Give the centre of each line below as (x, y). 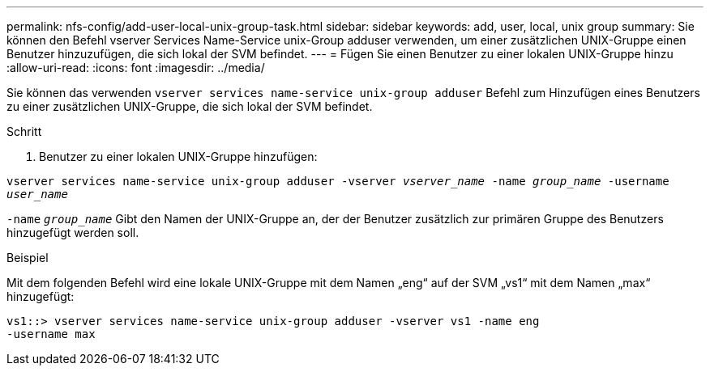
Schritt (24, 131)
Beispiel (28, 258)
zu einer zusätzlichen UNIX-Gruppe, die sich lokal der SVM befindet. (190, 106)
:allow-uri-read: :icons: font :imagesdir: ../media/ (136, 68)
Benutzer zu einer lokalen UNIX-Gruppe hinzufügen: (178, 156)
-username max (51, 334)
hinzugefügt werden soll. (73, 232)
